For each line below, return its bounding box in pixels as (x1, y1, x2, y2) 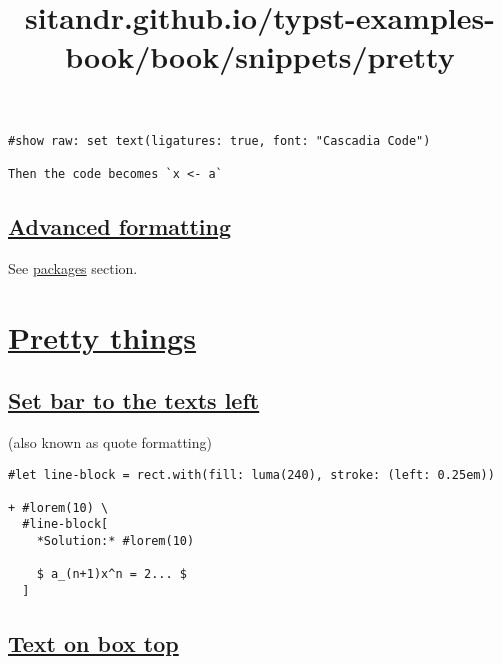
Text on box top (8, 628, 179, 659)
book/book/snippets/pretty (65, 36, 455, 77)
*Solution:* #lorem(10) (36, 534, 195, 549)
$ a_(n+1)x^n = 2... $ (36, 567, 187, 582)
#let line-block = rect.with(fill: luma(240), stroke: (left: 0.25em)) (8, 467, 495, 482)
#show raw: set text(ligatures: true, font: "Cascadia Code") (8, 133, 431, 148)
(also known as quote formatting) (8, 431, 212, 452)
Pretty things (8, 316, 196, 357)
